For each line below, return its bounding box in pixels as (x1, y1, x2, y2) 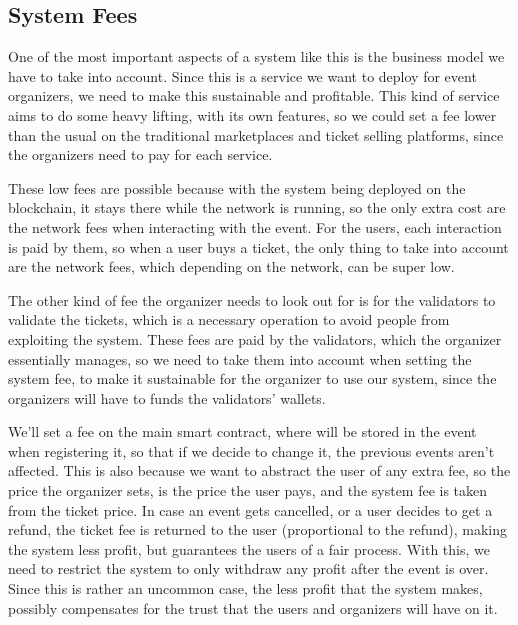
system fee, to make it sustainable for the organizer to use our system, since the (8, 368, 497, 389)
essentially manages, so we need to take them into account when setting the (8, 348, 472, 369)
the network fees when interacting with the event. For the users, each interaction (8, 216, 502, 237)
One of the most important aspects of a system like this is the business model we (8, 46, 505, 67)
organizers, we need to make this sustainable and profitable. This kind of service (8, 85, 500, 106)
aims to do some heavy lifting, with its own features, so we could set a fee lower (8, 104, 497, 125)
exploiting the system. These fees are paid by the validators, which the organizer (8, 328, 502, 349)
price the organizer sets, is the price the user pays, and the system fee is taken (8, 480, 488, 501)
